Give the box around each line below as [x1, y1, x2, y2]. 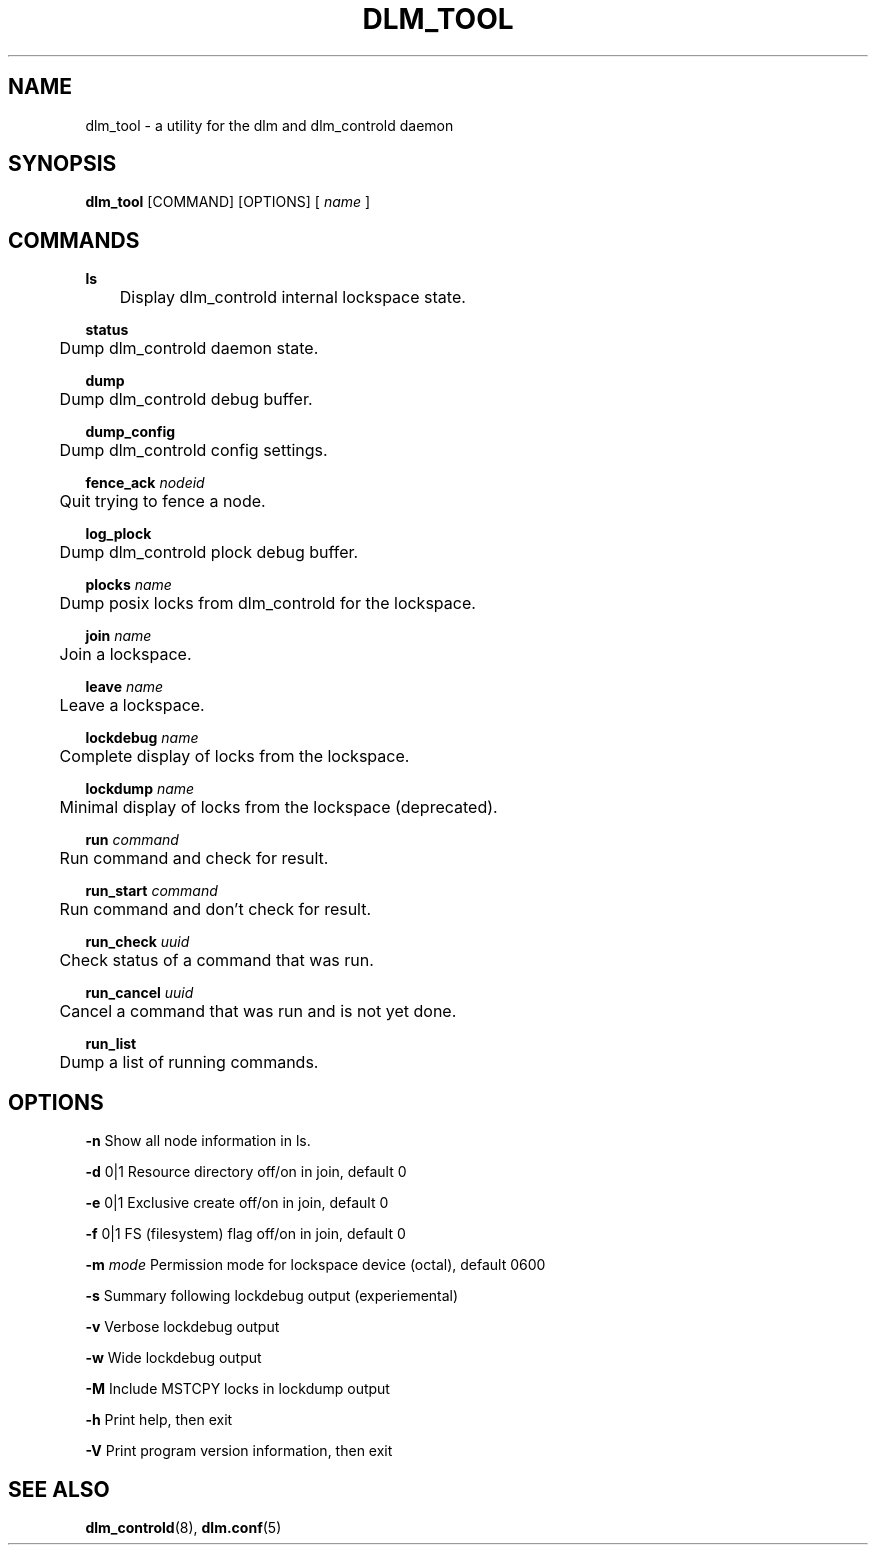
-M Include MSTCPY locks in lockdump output [85, 1380, 390, 1398]
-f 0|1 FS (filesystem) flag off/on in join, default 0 [85, 1225, 406, 1243]
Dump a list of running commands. [59, 1052, 319, 1073]
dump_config [85, 423, 176, 441]
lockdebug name [85, 729, 199, 747]
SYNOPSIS [8, 151, 117, 177]
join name [85, 627, 152, 645]
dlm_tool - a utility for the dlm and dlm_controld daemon [85, 116, 454, 134]
